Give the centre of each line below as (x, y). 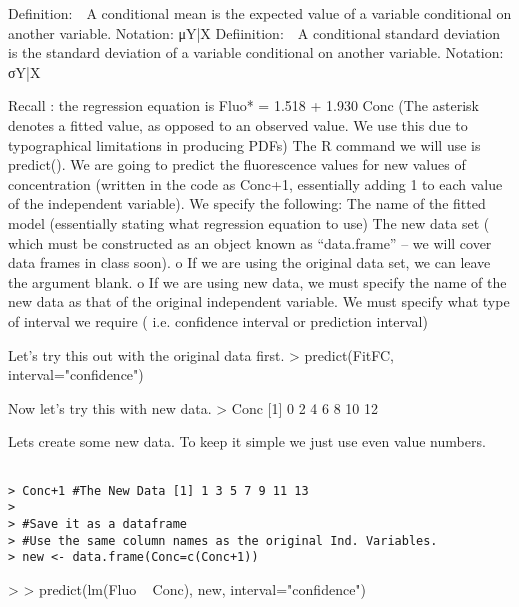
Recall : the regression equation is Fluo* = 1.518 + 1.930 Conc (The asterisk (244, 105)
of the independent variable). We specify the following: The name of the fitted (247, 203)
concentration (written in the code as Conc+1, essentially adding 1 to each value (255, 183)
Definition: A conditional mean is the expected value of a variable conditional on (260, 13)
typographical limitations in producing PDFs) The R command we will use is (244, 144)
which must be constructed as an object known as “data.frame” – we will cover (250, 242)
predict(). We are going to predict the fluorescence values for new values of (237, 164)
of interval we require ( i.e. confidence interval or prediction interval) (218, 320)
